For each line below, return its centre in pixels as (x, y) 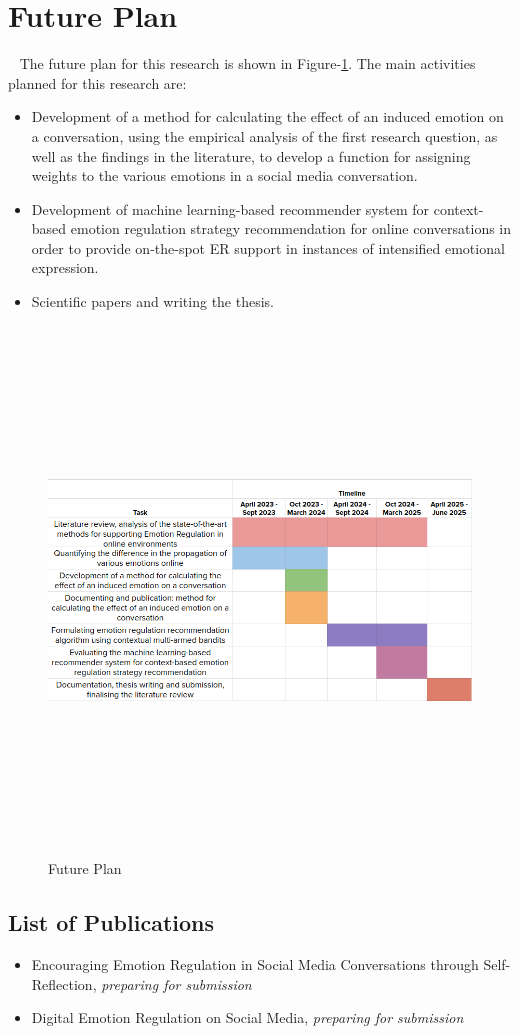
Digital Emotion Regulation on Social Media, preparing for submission (247, 1017)
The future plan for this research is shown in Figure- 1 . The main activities (247, 63)
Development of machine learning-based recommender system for (230, 208)
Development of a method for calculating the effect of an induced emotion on (267, 116)
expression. (65, 267)
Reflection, (64, 983)
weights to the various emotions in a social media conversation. (224, 175)
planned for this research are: (97, 82)
